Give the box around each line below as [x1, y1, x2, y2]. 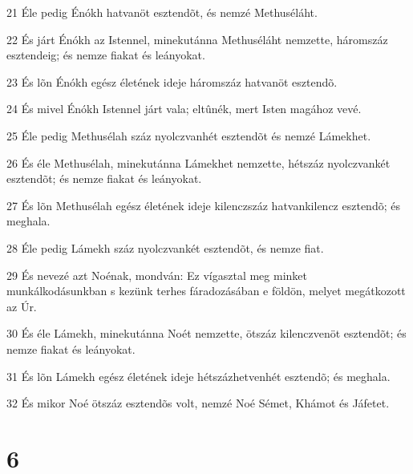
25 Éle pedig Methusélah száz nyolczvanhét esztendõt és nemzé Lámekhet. [6, 127, 371, 144]
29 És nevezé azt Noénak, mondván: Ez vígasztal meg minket [6, 266, 307, 283]
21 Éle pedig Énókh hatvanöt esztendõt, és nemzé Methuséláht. [6, 4, 318, 20]
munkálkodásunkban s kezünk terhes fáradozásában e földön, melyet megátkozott [6, 282, 406, 299]
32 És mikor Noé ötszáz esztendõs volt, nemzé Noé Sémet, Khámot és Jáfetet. [6, 395, 390, 411]
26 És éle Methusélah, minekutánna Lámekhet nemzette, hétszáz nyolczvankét [6, 154, 391, 171]
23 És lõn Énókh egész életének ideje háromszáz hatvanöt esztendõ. [6, 73, 338, 90]
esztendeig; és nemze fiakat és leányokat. [6, 47, 205, 63]
